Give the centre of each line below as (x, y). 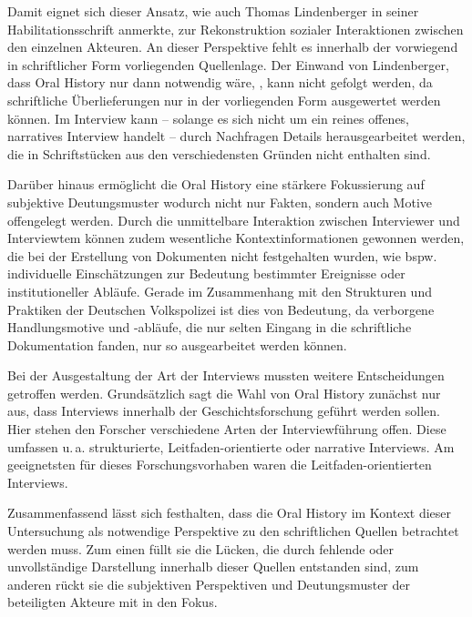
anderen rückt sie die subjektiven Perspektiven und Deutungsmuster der (209, 584)
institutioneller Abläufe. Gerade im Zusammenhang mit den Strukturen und (220, 291)
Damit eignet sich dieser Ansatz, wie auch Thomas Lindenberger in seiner (213, 11)
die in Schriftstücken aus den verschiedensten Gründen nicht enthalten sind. (219, 153)
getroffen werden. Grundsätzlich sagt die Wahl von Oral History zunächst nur (224, 393)
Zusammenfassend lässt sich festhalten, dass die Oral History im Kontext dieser (230, 513)
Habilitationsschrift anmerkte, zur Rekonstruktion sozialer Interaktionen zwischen (236, 29)
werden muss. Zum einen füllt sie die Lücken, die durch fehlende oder (201, 548)
